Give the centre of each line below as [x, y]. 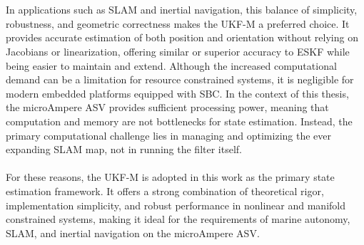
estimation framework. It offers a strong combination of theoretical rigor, [165, 191]
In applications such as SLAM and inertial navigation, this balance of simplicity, [182, 10]
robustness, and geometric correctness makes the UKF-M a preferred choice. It [178, 23]
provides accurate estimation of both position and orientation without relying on [182, 37]
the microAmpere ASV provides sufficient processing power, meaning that [167, 107]
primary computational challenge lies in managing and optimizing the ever [168, 135]
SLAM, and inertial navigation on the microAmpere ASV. [133, 233]
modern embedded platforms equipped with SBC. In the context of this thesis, [177, 93]
